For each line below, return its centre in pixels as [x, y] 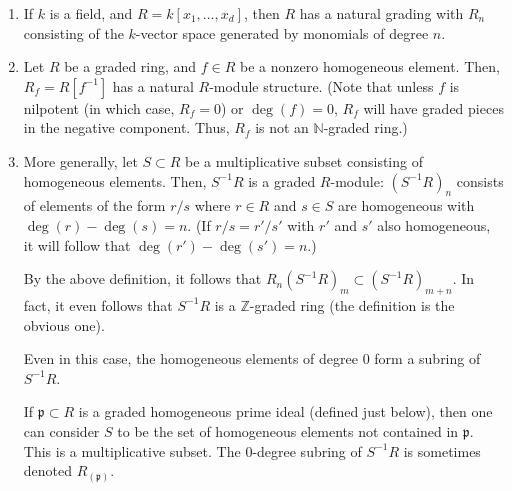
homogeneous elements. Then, [115, 180]
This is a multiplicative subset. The [132, 450]
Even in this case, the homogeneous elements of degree [190, 358]
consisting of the [73, 32]
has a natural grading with [381, 13]
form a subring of [427, 358]
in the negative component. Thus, [126, 127]
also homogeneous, [434, 224]
